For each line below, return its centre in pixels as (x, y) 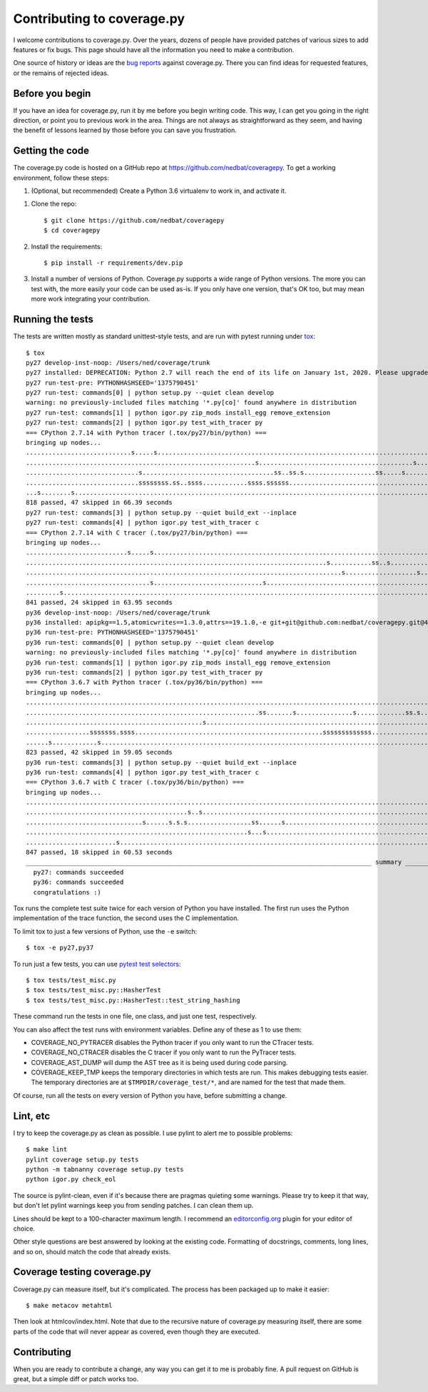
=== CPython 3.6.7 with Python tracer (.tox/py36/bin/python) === (144, 682)
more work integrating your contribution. (91, 299)
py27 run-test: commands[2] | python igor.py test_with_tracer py (144, 423)
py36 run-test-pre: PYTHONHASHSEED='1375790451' (112, 632)
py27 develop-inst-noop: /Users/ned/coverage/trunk (118, 363)
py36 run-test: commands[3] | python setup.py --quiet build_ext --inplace (161, 762)
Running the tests (53, 319)
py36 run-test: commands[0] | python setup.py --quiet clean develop (150, 642)
